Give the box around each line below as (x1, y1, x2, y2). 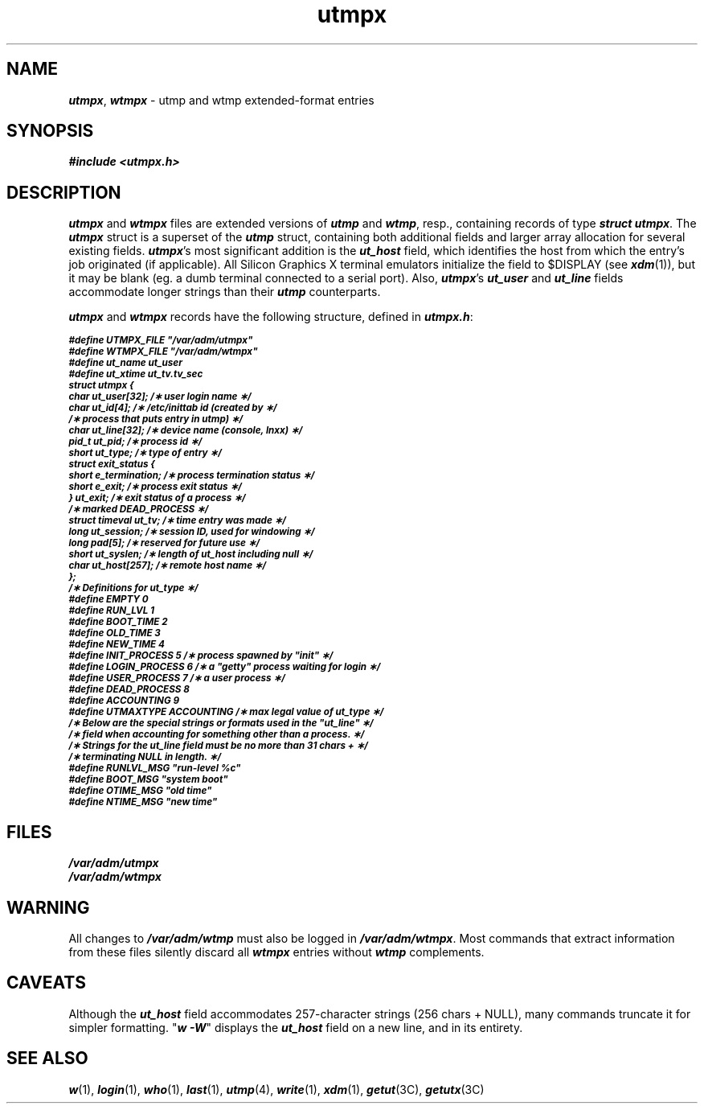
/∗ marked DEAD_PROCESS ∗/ (68, 504, 209, 516)
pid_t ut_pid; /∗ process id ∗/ (68, 436, 203, 448)
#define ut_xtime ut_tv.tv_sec (68, 368, 203, 380)
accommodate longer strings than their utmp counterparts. (68, 285, 381, 299)
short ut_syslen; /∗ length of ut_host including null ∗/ (68, 549, 313, 561)
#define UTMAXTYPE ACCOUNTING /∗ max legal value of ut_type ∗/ (68, 706, 384, 718)
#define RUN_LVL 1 (68, 605, 155, 617)
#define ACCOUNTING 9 (68, 695, 179, 707)
